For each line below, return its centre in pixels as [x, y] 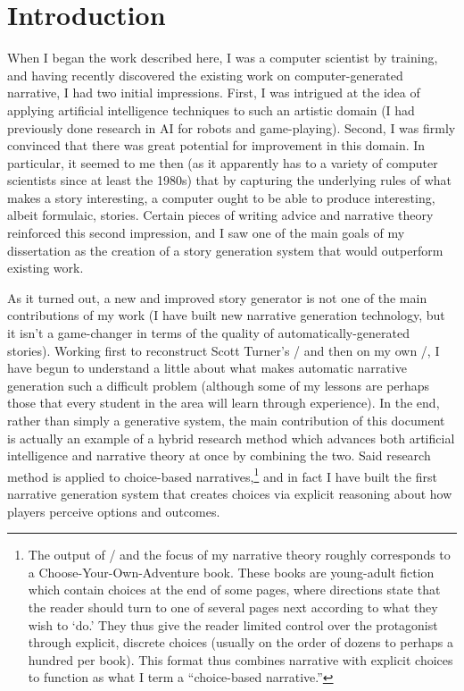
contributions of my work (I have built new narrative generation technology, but [226, 315]
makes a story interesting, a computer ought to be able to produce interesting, [221, 197]
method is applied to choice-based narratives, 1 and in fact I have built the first [222, 475]
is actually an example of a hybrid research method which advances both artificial [231, 438]
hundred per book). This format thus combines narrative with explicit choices [240, 659]
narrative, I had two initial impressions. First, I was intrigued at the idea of [214, 93]
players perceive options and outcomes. [114, 511]
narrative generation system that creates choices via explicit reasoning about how [230, 494]
